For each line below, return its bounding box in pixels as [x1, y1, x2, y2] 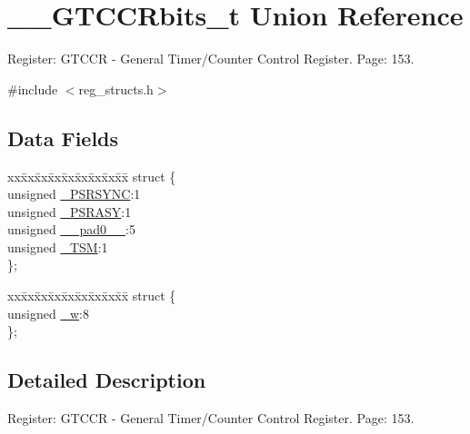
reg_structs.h [78, 79, 154, 98]
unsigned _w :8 [7, 303, 89, 322]
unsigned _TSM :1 [7, 237, 108, 256]
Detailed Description [7, 366, 206, 394]
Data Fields [7, 123, 119, 152]
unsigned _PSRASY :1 [7, 202, 132, 221]
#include [7, 79, 58, 98]
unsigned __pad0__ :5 [7, 220, 135, 239]
